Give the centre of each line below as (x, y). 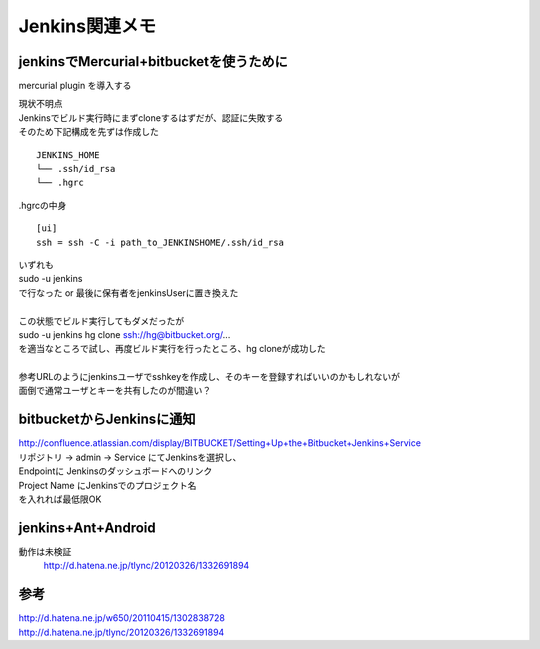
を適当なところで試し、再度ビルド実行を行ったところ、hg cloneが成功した (172, 349)
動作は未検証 (45, 551)
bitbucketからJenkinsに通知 (107, 419)
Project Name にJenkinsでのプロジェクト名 (107, 485)
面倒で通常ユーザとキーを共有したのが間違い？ (115, 391)
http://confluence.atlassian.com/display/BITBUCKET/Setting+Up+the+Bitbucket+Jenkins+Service (220, 443)
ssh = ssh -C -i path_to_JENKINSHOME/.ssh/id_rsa (160, 242)
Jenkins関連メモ (87, 26)
